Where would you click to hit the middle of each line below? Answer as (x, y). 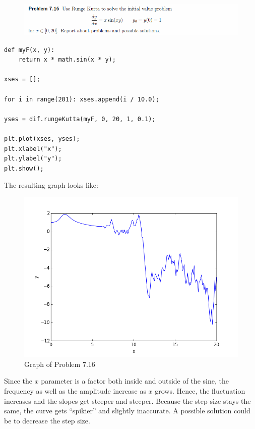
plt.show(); (24, 168)
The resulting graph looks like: (51, 185)
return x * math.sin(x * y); (67, 60)
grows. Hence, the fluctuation (200, 391)
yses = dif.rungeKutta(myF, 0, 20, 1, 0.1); (80, 119)
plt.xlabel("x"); (33, 149)
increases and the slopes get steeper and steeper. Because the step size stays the (127, 400)
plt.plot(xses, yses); (42, 139)
